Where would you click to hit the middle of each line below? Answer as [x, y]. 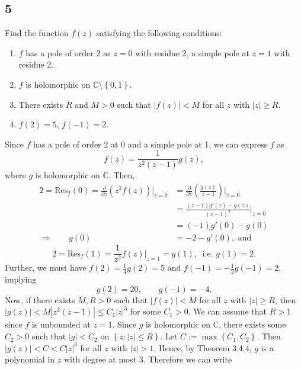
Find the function [37, 33]
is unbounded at [61, 324]
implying [21, 279]
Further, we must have [46, 267]
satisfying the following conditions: [159, 33]
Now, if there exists [40, 299]
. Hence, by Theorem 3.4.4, [203, 347]
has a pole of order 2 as [68, 52]
